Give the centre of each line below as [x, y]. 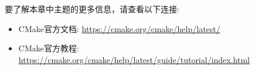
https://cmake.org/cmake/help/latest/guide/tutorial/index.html [134, 59]
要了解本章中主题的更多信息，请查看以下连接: [92, 9]
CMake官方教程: [49, 48]
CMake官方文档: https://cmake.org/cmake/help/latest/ [119, 28]
